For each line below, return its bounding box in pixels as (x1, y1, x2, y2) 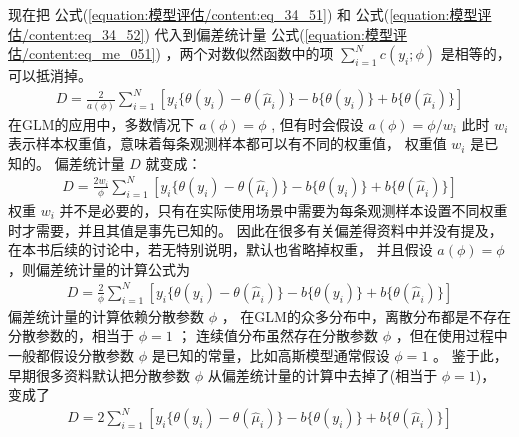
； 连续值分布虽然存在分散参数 (177, 325, 379, 346)
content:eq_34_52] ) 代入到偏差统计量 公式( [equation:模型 (28, 23, 394, 44)
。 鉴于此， (433, 345, 508, 366)
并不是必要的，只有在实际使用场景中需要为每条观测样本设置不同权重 (59, 199, 508, 220)
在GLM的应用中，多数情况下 (8, 113, 195, 134)
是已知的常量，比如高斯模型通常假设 (151, 345, 390, 366)
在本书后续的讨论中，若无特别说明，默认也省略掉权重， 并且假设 (8, 239, 433, 260)
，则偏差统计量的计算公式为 (8, 258, 190, 279)
